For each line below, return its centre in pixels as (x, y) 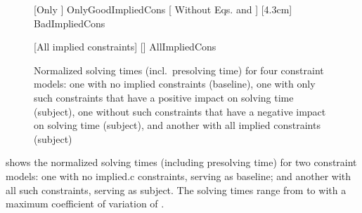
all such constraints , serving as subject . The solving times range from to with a (176, 190)
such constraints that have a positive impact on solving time (164, 97)
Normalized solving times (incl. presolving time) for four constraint (179, 70)
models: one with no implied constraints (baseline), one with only (175, 84)
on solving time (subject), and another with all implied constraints (177, 125)
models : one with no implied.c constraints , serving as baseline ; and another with (179, 176)
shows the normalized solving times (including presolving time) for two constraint (181, 162)
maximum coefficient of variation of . (85, 204)
